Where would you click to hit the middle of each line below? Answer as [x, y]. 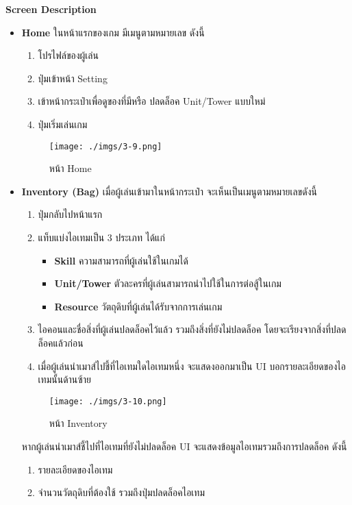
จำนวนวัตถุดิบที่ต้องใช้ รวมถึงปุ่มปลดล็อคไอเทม [122, 492]
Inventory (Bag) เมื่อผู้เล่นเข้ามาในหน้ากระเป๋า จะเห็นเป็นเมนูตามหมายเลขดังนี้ [169, 191]
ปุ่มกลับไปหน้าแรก [70, 214]
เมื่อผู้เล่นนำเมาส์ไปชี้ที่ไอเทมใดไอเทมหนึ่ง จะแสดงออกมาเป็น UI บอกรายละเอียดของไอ [192, 366]
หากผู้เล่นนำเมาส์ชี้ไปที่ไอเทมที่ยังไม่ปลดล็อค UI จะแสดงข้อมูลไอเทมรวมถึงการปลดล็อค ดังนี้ [184, 446]
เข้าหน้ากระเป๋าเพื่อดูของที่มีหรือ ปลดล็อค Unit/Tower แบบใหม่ [152, 101]
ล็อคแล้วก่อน [61, 342]
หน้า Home [70, 168]
